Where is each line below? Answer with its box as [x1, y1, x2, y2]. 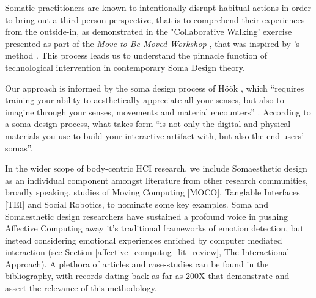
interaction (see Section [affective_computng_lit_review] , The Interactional [5, 245, 290, 258]
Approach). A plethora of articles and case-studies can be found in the [5, 257, 269, 270]
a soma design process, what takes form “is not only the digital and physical [5, 117, 291, 130]
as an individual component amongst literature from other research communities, [5, 173, 308, 186]
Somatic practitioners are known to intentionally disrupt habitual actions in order [5, 1, 312, 13]
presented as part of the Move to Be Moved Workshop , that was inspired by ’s [5, 37, 300, 49]
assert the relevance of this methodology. [5, 282, 157, 294]
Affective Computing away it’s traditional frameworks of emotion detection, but [5, 222, 304, 234]
